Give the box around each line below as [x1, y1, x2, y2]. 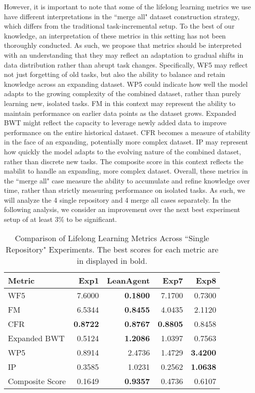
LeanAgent [107, 274, 150, 286]
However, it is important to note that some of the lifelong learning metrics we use [4, 1, 251, 11]
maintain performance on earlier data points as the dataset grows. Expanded [4, 107, 237, 118]
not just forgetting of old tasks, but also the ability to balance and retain [4, 69, 225, 79]
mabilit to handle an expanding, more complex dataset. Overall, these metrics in [4, 166, 248, 176]
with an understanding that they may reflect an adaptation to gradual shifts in [4, 49, 244, 60]
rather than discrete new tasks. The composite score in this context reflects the [4, 156, 244, 166]
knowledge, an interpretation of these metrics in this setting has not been [4, 30, 226, 40]
